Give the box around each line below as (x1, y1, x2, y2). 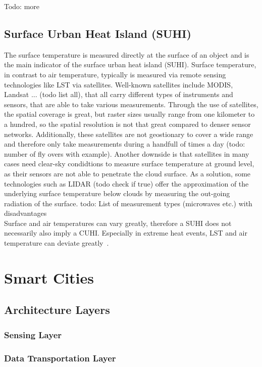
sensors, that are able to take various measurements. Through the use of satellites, (4, 99, 258, 109)
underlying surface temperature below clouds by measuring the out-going (4, 188, 230, 199)
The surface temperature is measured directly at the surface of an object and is (4, 49, 249, 60)
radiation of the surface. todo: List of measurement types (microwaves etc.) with (4, 198, 252, 208)
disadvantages (4, 208, 47, 218)
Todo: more (4, 1, 40, 11)
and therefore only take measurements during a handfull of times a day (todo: (4, 139, 245, 149)
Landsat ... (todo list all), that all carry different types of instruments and (4, 89, 233, 100)
